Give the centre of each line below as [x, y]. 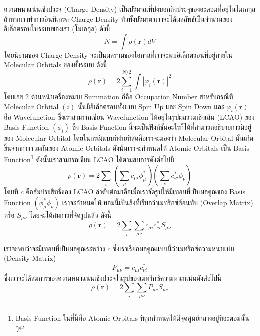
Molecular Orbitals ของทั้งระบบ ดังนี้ [56, 64]
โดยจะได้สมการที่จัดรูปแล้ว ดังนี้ [70, 214]
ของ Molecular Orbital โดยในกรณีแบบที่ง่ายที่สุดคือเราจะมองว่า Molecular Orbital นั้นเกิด [129, 138]
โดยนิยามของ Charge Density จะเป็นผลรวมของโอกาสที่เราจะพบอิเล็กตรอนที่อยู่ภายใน [118, 54]
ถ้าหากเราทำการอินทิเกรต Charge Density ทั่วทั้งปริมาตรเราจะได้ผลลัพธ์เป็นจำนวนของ [118, 18]
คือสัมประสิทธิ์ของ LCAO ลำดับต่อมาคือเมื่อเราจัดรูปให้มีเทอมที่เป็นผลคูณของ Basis [136, 191]
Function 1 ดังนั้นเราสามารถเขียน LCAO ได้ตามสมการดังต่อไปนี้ [89, 159]
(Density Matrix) [30, 258]
